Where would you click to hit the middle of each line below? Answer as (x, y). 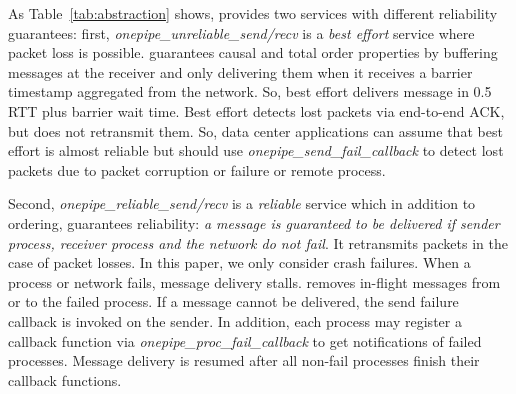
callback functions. (65, 379)
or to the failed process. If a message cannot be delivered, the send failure (233, 301)
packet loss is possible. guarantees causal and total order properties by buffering (253, 52)
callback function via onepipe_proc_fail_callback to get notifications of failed (245, 340)
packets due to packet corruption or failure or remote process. (197, 169)
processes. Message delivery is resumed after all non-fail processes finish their (244, 360)
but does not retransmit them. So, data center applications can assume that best (255, 130)
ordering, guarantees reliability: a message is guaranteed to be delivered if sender (254, 222)
